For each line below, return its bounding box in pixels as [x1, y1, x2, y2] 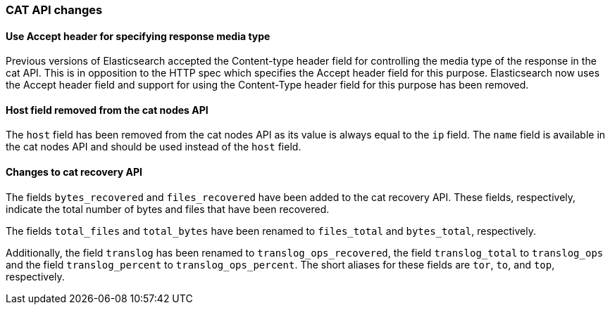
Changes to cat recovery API [6, 166, 142, 179]
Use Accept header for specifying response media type [6, 30, 270, 42]
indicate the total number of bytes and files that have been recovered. [6, 202, 330, 215]
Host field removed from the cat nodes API [6, 103, 208, 116]
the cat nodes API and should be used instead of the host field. [6, 141, 301, 153]
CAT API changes [6, 3, 103, 17]
